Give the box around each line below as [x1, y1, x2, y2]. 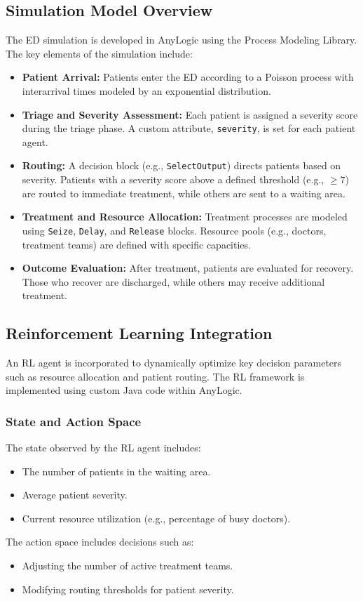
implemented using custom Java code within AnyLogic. [6, 383, 242, 397]
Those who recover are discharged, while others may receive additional [22, 274, 325, 289]
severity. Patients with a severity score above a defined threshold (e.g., [22, 172, 324, 187]
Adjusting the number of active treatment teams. [22, 558, 233, 573]
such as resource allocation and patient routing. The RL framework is [6, 369, 305, 383]
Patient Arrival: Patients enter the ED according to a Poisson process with [22, 70, 354, 84]
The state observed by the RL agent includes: [6, 440, 201, 455]
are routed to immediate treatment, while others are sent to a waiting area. [22, 185, 345, 200]
